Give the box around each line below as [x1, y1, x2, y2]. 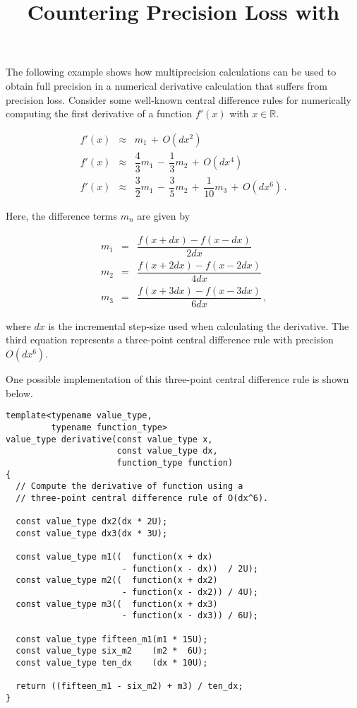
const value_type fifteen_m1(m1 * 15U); [16, 634, 208, 644]
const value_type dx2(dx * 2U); [16, 517, 168, 527]
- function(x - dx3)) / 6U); [121, 610, 258, 621]
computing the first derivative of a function [6, 106, 193, 121]
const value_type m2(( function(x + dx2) [16, 575, 218, 586]
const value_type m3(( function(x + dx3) [16, 598, 218, 609]
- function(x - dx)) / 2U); [121, 563, 258, 574]
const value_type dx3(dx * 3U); [16, 528, 168, 538]
